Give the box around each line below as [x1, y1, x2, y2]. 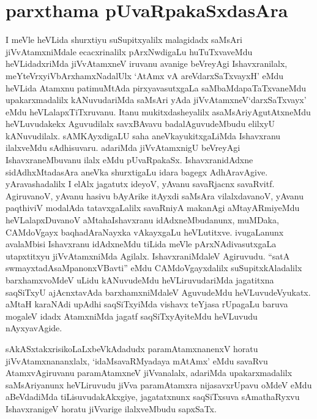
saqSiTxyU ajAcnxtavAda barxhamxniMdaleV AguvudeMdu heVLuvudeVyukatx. [6, 285, 311, 298]
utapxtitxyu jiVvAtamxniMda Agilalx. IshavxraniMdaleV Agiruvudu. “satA [6, 249, 290, 262]
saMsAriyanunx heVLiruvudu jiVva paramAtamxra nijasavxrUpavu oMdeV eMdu [6, 378, 312, 391]
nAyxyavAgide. [6, 321, 62, 334]
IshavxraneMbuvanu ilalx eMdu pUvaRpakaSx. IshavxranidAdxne [6, 153, 253, 166]
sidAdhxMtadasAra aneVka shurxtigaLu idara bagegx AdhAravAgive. [6, 165, 268, 178]
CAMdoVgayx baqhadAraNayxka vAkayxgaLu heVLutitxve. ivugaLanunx [6, 225, 284, 238]
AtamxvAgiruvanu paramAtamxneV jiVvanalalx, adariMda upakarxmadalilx [6, 366, 293, 379]
